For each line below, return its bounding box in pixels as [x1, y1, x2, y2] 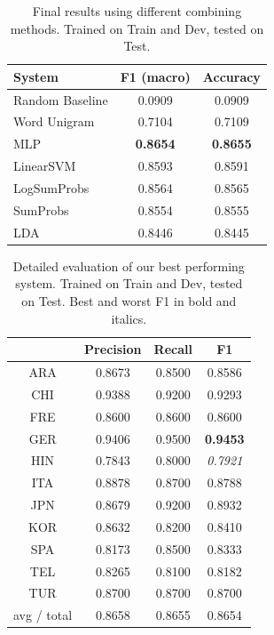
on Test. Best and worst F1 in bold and [21, 291, 237, 309]
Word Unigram [13, 112, 95, 131]
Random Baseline [13, 90, 108, 109]
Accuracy [202, 67, 261, 85]
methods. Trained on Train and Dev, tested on [10, 19, 264, 37]
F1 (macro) [120, 67, 191, 85]
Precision [84, 340, 142, 358]
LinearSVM [13, 157, 76, 175]
